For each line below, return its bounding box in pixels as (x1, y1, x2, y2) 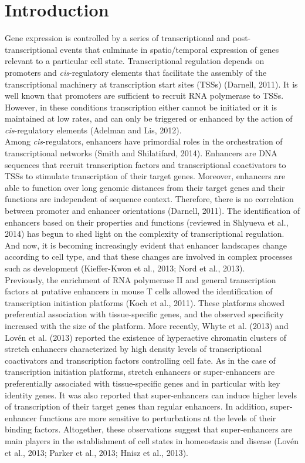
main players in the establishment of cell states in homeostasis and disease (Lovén (5, 434, 299, 447)
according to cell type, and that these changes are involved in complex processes (5, 250, 293, 263)
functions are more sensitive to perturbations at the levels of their (39, 411, 276, 424)
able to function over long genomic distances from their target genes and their (5, 181, 285, 193)
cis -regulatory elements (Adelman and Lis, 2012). (5, 123, 182, 136)
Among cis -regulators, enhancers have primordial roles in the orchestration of (5, 135, 283, 147)
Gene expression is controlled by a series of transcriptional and (5, 32, 230, 44)
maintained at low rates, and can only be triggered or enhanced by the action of (5, 112, 293, 125)
